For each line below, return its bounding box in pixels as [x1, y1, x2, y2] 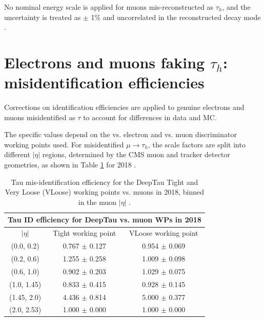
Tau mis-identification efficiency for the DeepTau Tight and [11, 176, 198, 187]
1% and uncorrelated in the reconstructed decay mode [91, 11, 261, 22]
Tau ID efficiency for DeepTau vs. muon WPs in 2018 [8, 214, 201, 225]
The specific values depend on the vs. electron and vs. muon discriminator [4, 129, 237, 140]
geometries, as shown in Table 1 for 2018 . [4, 159, 136, 170]
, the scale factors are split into [148, 139, 246, 149]
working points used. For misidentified [4, 139, 124, 149]
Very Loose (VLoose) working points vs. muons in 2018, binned [5, 186, 205, 197]
